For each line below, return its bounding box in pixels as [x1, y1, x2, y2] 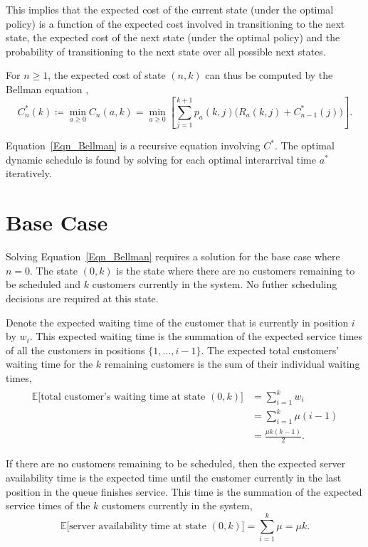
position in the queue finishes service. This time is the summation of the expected [6, 484, 362, 499]
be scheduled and [6, 277, 81, 292]
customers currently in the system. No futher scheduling [92, 277, 337, 292]
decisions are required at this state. [6, 290, 159, 305]
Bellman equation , [6, 81, 89, 96]
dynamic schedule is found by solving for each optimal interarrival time [6, 152, 316, 166]
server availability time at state [69, 521, 207, 531]
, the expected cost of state [48, 68, 166, 83]
